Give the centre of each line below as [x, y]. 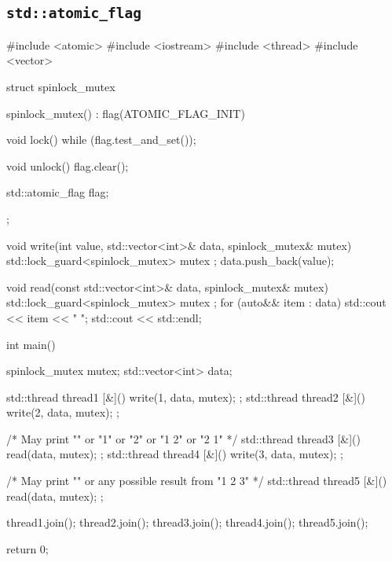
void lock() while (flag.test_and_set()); [101, 140]
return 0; [27, 548]
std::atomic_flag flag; [58, 192]
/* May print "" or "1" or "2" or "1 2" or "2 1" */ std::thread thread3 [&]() [183, 438]
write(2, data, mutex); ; [63, 412]
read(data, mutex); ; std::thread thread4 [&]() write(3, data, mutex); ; [175, 454]
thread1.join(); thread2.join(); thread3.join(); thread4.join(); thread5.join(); [187, 522]
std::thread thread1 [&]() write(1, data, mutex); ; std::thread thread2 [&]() [186, 397]
